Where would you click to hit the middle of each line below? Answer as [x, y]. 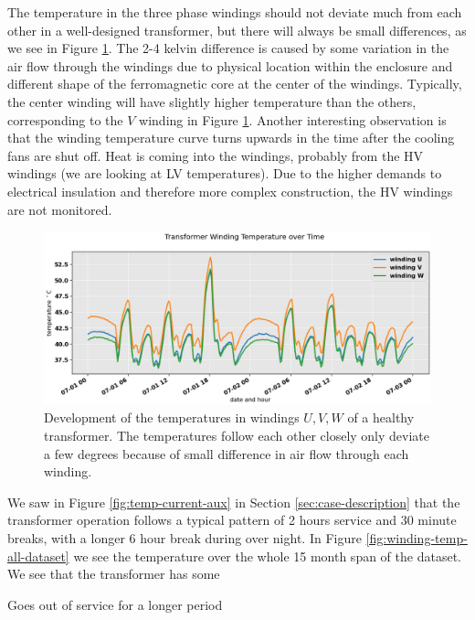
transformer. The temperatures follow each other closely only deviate [237, 435]
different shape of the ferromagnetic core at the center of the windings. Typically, [235, 84]
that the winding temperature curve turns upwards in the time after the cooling [231, 138]
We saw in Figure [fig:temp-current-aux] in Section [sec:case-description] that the [234, 502]
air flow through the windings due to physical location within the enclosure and [230, 65]
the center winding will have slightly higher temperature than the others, [212, 101]
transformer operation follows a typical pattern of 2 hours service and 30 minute [232, 520]
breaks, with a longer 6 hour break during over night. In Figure [185, 537]
